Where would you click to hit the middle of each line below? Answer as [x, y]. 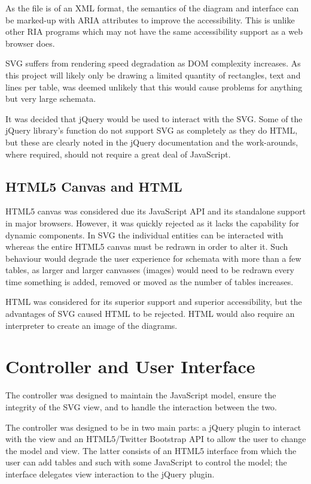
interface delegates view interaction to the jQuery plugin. [110, 474]
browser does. [30, 43]
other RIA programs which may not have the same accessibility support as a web [154, 31]
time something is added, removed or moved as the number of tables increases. [150, 281]
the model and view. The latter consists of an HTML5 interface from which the [151, 450]
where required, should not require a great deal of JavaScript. [118, 154]
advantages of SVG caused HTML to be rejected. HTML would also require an [150, 314]
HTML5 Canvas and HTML [94, 186]
